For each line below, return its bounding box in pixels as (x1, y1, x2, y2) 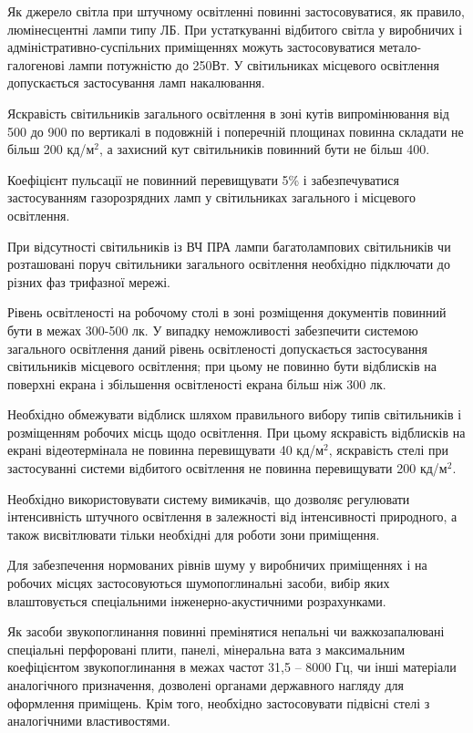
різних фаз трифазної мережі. (7, 272, 170, 291)
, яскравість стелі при (328, 440, 448, 459)
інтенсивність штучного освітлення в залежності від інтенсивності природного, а (7, 507, 458, 526)
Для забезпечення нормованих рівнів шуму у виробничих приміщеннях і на (7, 555, 427, 574)
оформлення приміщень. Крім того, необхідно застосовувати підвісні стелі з (7, 693, 430, 712)
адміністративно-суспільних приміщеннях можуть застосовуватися (7, 37, 375, 57)
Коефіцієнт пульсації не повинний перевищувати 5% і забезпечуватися (7, 170, 399, 189)
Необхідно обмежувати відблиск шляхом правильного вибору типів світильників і (7, 405, 462, 424)
